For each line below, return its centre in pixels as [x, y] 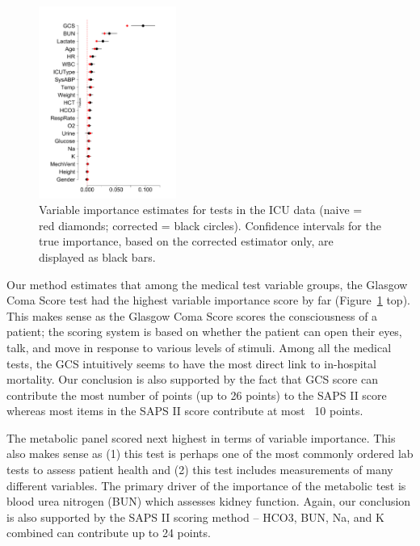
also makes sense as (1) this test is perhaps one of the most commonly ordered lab [210, 454]
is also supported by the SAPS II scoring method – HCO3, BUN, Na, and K [195, 517]
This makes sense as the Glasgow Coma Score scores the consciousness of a [192, 315]
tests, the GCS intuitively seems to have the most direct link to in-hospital [191, 363]
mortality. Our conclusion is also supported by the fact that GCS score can [192, 379]
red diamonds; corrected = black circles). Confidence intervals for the [210, 225]
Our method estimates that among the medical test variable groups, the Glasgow [207, 284]
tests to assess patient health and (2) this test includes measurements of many [200, 470]
